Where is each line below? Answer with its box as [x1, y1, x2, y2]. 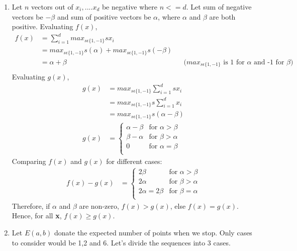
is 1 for [223, 58, 245, 66]
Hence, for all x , [12, 210, 62, 221]
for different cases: [106, 155, 162, 166]
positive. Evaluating [12, 21, 73, 32]
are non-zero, [79, 200, 119, 211]
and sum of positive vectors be [57, 11, 151, 22]
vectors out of [31, 2, 73, 12]
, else [170, 200, 186, 211]
